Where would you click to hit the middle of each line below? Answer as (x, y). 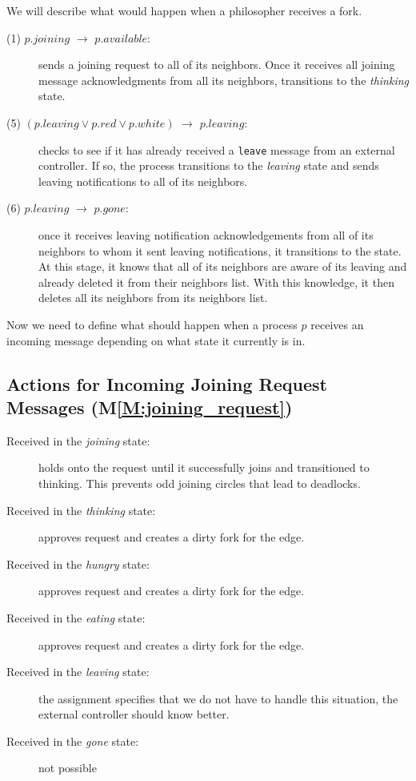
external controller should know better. (134, 714)
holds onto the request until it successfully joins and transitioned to (204, 467)
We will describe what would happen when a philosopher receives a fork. (184, 10)
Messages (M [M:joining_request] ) (150, 407)
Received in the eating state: (76, 617)
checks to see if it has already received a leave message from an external (217, 149)
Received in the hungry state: (78, 564)
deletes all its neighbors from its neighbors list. (153, 298)
